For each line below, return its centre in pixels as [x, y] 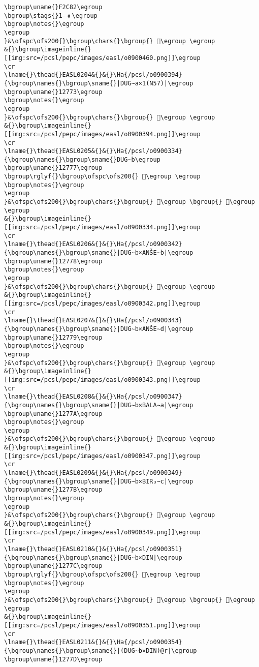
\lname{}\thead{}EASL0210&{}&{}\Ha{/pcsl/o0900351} [93, 549]
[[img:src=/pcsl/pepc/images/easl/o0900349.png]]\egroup [102, 532]
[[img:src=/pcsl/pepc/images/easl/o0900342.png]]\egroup [102, 303]
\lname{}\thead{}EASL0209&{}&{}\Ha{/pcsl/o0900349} [93, 473]
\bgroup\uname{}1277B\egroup [53, 490]
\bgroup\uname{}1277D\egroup [53, 659]
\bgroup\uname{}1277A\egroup [53, 414]
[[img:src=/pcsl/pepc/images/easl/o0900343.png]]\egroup [102, 380]
